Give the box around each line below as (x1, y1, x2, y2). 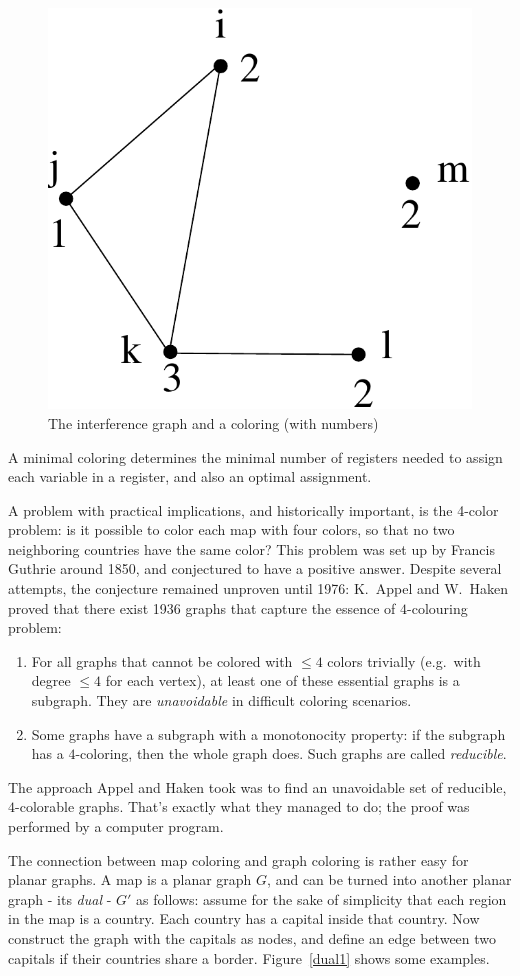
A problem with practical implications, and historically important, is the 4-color (8, 499, 499, 520)
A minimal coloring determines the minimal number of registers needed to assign (8, 446, 503, 467)
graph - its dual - (8, 888, 112, 909)
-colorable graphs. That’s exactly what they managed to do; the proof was (15, 796, 470, 817)
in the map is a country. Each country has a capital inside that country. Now (8, 908, 480, 929)
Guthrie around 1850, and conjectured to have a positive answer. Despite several (8, 558, 502, 579)
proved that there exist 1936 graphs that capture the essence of (8, 597, 396, 618)
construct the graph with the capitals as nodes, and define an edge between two (8, 927, 497, 948)
